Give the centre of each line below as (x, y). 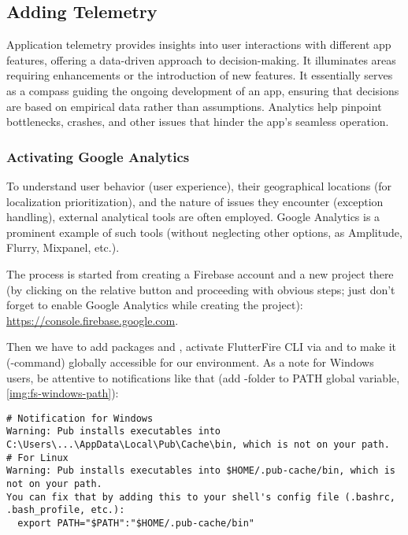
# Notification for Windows (80, 418)
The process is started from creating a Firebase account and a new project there (200, 273)
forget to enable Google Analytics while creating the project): (155, 305)
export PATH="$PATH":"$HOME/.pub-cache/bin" (136, 523)
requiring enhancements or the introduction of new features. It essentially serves (200, 75)
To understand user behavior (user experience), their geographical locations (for (199, 185)
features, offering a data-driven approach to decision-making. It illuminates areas (201, 59)
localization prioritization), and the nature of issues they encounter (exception (195, 201)
